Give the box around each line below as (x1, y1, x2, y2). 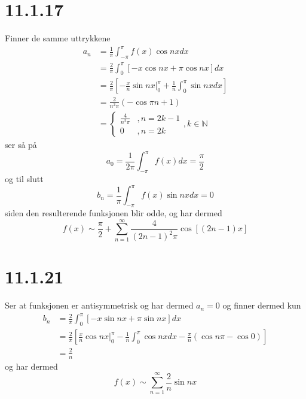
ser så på (5, 138, 37, 151)
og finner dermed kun (222, 299, 301, 312)
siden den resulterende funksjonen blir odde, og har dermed (5, 206, 222, 219)
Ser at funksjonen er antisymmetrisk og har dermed (5, 299, 194, 312)
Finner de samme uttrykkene (5, 32, 111, 44)
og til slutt (5, 173, 44, 185)
